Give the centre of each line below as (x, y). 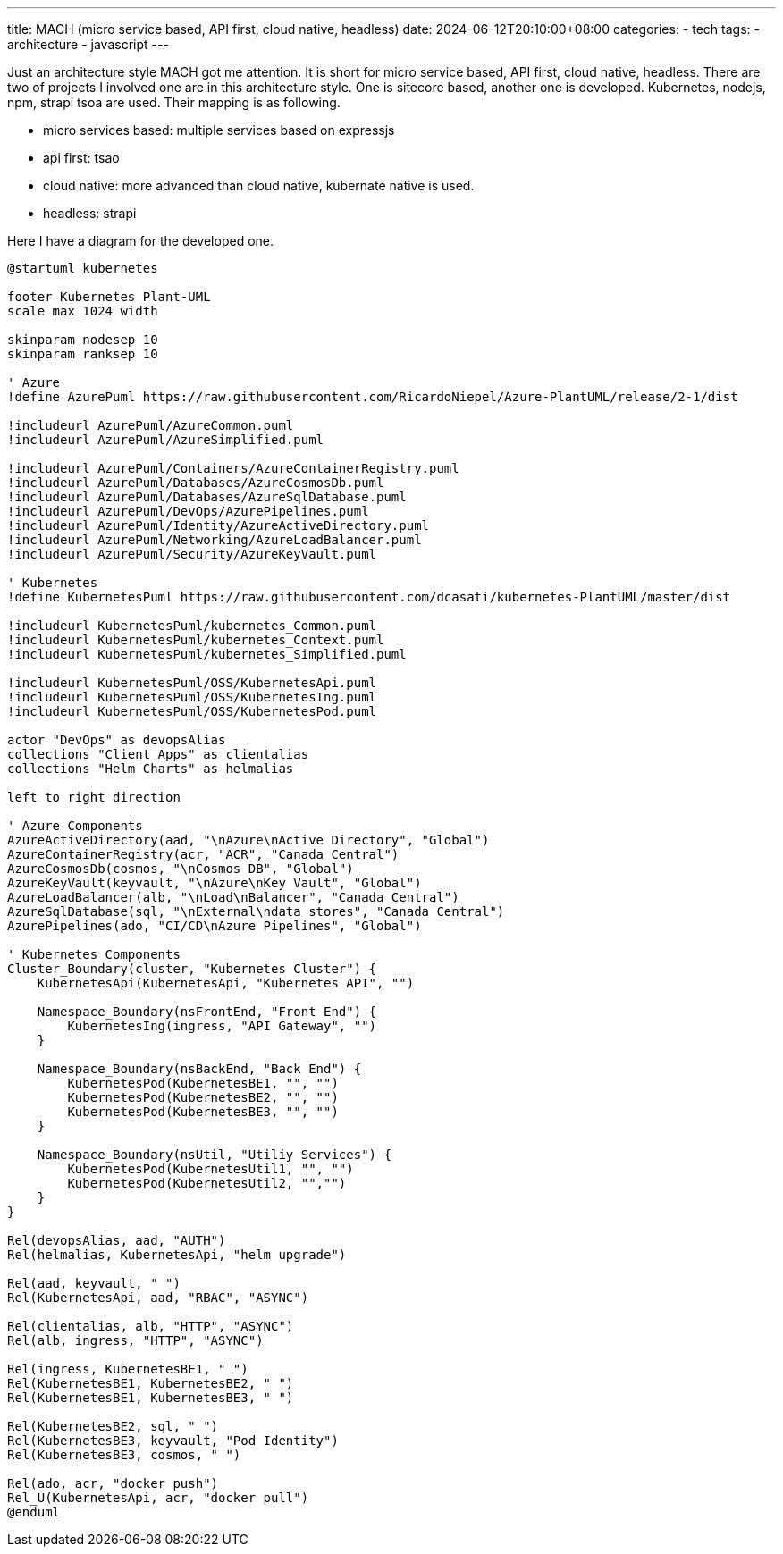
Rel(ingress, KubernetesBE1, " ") (128, 1369)
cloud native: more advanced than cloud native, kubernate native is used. (259, 185)
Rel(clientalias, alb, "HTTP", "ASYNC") (151, 1326)
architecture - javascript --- (88, 44)
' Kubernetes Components (94, 954)
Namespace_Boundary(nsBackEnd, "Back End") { (199, 1069)
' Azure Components (75, 826)
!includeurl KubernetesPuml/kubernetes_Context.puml (196, 640)
